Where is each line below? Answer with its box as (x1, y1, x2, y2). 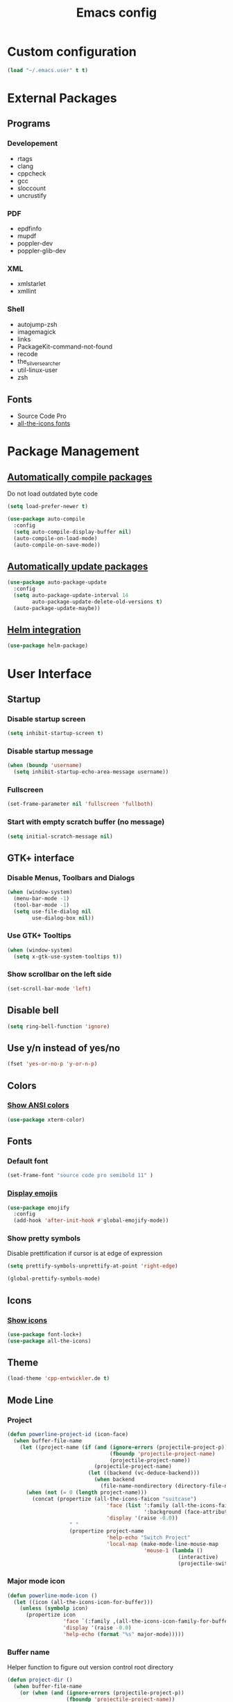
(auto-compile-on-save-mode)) (13, 541, 101, 548)
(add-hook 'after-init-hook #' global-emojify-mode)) (13, 1217, 169, 1224)
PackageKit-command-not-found (17, 342, 113, 351)
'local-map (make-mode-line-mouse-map (106, 1540, 218, 1547)
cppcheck (17, 169, 46, 178)
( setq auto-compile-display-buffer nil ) (13, 528, 132, 535)
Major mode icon (7, 1576, 65, 1586)
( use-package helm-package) (7, 642, 89, 650)
